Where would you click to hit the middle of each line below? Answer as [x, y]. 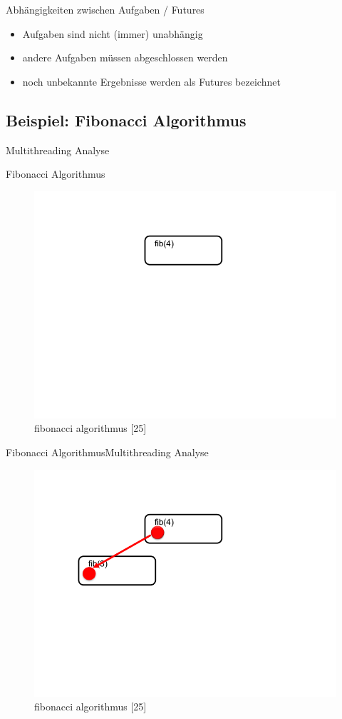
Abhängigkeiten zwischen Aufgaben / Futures [105, 9]
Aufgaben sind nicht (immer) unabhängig [113, 33]
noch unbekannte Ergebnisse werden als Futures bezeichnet [151, 81]
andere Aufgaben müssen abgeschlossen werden [125, 57]
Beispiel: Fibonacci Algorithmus [126, 120]
